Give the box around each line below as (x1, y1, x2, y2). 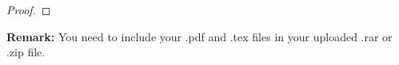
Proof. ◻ (6, 2, 51, 17)
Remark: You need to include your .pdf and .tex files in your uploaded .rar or (6, 28, 393, 44)
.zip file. (6, 44, 46, 60)
